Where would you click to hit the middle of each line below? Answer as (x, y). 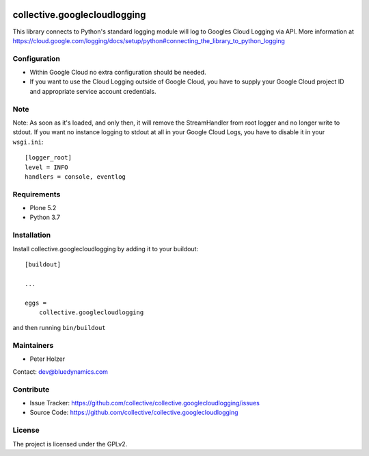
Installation (32, 235)
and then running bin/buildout (59, 328)
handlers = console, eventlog (76, 177)
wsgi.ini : (28, 142)
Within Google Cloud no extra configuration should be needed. (118, 73)
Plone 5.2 (43, 208)
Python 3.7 (45, 217)
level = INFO (46, 167)
